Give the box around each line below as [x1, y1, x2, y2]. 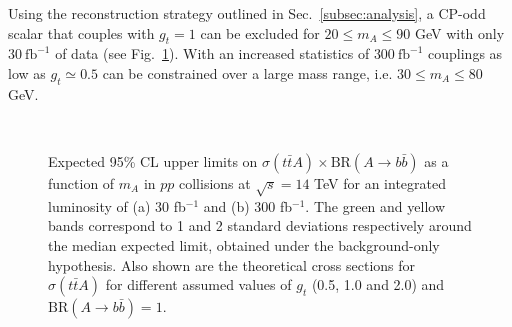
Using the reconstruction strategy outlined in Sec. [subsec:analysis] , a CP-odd [8, 3, 486, 23]
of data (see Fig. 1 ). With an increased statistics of [55, 43, 370, 64]
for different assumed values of [105, 274, 292, 295]
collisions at [179, 172, 251, 193]
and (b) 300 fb [203, 195, 293, 216]
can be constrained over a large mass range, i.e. [102, 62, 393, 83]
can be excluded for [200, 22, 320, 43]
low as [8, 62, 46, 83]
